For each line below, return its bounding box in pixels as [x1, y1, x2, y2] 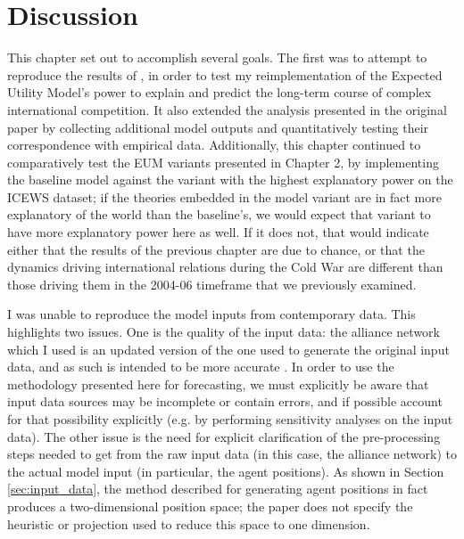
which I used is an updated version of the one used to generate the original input [7, 339, 450, 358]
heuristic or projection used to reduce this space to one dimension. [7, 514, 370, 533]
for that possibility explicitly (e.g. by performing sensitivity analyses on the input [7, 410, 453, 428]
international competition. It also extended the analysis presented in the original [7, 100, 447, 118]
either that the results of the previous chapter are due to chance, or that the [7, 240, 425, 258]
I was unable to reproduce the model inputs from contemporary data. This [7, 305, 416, 323]
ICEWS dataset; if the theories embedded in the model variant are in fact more [7, 187, 442, 206]
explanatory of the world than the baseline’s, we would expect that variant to [7, 205, 431, 224]
